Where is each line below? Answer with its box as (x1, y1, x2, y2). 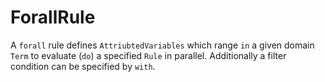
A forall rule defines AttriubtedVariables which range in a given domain (10, 39, 315, 51)
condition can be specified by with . (10, 60, 156, 72)
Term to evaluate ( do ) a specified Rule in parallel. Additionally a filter (10, 49, 287, 61)
